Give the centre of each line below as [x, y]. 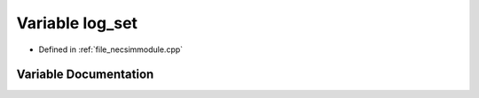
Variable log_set [77, 23]
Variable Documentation [85, 75]
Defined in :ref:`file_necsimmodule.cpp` [111, 49]
